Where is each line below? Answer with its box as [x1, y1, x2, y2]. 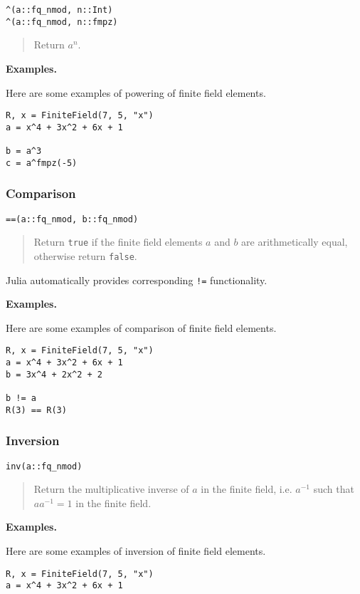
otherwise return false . [33, 248, 137, 263]
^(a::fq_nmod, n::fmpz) [6, 16, 118, 27]
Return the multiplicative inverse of [33, 481, 189, 496]
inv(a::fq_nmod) [6, 461, 83, 471]
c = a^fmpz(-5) [6, 157, 78, 168]
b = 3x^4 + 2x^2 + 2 [6, 369, 103, 380]
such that [313, 481, 354, 496]
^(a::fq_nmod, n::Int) [6, 5, 113, 15]
